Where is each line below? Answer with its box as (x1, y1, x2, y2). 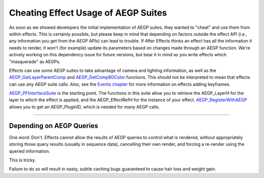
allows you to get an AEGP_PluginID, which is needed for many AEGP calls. (9, 104, 160, 110)
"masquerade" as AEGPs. (9, 59, 61, 65)
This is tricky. (9, 157, 36, 163)
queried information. (9, 148, 50, 154)
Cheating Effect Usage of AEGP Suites (9, 7, 167, 18)
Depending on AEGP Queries (9, 121, 98, 130)
